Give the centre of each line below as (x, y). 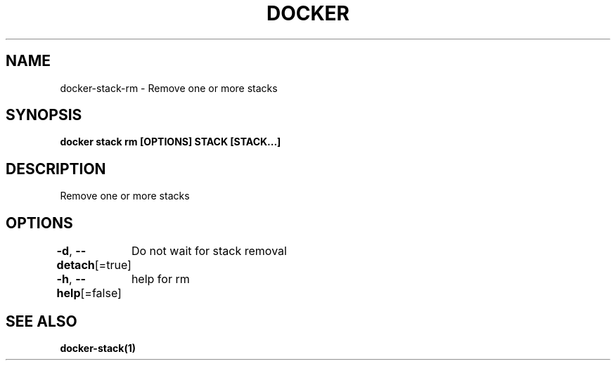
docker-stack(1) (98, 348)
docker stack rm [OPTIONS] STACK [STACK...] (171, 142)
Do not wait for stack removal (209, 251)
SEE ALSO (41, 321)
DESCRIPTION (56, 169)
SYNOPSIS (44, 115)
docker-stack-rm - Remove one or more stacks (169, 88)
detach (76, 265)
